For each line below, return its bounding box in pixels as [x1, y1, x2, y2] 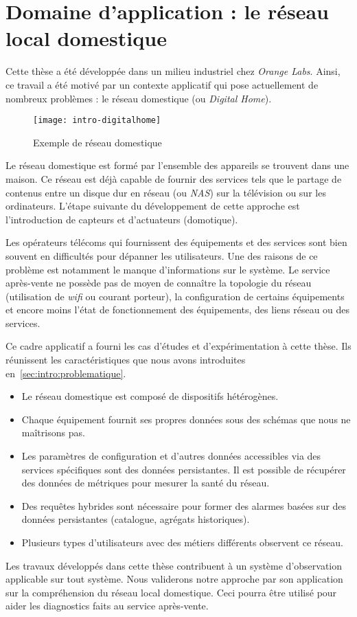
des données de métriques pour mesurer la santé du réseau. [21, 475, 270, 490]
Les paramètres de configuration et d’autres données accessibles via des [21, 449, 321, 463]
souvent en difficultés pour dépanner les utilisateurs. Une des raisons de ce [5, 248, 318, 262]
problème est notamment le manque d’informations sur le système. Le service [5, 262, 330, 276]
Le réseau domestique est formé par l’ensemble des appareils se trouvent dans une [5, 158, 349, 172]
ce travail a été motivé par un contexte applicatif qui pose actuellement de [5, 77, 319, 91]
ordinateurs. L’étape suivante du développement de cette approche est [5, 199, 300, 213]
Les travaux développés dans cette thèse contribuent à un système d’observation [5, 558, 343, 572]
